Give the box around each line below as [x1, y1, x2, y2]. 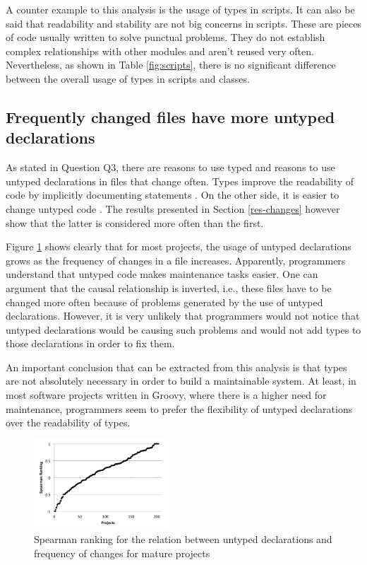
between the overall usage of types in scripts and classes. [6, 71, 250, 86]
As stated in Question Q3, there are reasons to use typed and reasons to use [6, 160, 335, 175]
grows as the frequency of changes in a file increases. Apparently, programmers [6, 252, 346, 267]
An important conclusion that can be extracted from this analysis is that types [6, 359, 347, 374]
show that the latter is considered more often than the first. [6, 215, 264, 230]
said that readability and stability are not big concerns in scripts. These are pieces [6, 16, 361, 30]
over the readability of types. [6, 415, 131, 430]
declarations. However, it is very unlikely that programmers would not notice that [6, 308, 360, 323]
